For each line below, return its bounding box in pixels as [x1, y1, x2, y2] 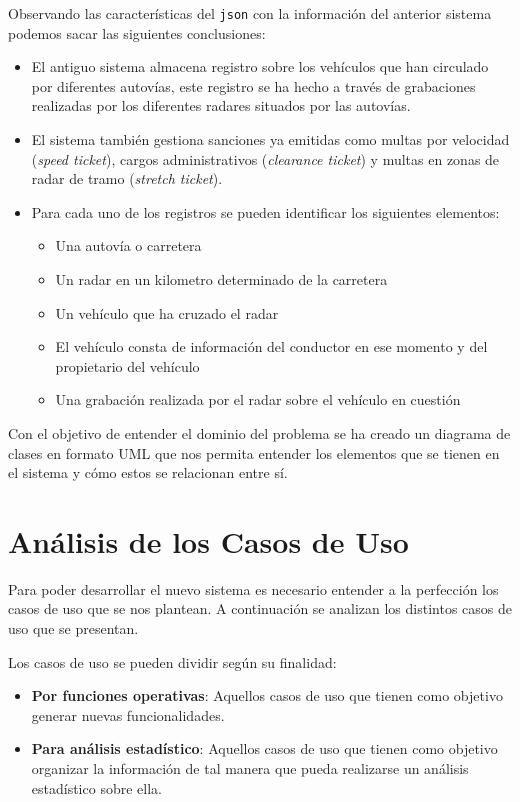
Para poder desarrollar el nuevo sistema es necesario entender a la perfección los [8, 578, 499, 599]
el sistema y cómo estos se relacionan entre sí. [8, 462, 288, 483]
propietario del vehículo [55, 355, 200, 376]
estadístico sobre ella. [31, 777, 162, 798]
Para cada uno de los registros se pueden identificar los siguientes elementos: [31, 201, 500, 222]
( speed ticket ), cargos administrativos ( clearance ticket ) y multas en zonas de [31, 148, 500, 169]
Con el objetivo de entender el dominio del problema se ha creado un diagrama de [8, 422, 511, 443]
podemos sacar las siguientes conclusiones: [8, 22, 266, 43]
